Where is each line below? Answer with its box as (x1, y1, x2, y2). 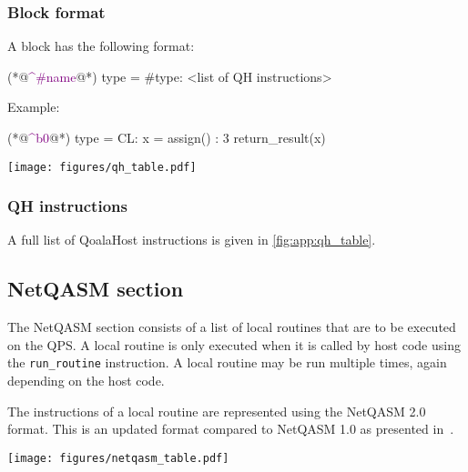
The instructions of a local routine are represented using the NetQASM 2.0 (7, 401, 426, 420)
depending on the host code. (7, 371, 165, 390)
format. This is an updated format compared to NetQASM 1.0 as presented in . (7, 419, 454, 438)
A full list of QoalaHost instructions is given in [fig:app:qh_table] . (7, 230, 376, 249)
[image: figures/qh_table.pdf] (7, 160, 197, 174)
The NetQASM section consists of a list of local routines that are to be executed (7, 317, 456, 336)
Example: (7, 97, 60, 116)
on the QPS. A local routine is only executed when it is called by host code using (7, 335, 461, 354)
